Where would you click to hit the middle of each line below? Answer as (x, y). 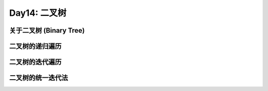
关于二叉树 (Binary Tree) (47, 30)
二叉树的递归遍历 (35, 46)
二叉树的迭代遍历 (35, 62)
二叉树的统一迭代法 (38, 78)
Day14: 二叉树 (38, 13)
